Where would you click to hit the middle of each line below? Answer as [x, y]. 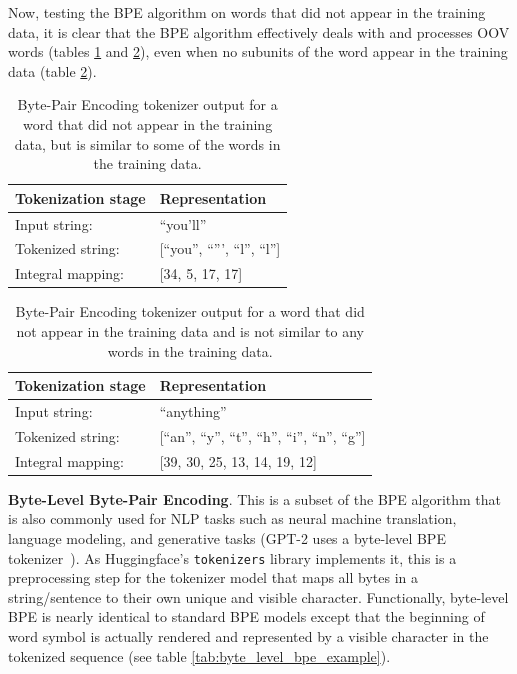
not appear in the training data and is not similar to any [190, 330]
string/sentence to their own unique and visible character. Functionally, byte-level [258, 596]
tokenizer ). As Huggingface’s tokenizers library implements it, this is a [232, 557]
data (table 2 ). [52, 70]
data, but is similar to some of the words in [147, 143]
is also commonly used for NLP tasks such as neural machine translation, [232, 518]
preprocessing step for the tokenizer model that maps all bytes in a [213, 577]
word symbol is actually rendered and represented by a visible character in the [248, 636]
